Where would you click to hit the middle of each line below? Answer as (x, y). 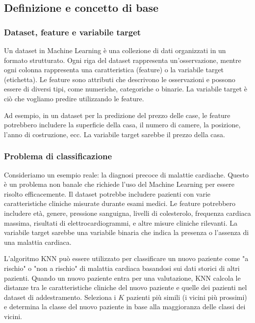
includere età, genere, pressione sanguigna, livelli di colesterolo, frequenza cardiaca (127, 213)
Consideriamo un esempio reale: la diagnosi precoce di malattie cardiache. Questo (126, 174)
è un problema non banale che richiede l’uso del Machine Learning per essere (119, 184)
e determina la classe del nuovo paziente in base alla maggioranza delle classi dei (125, 307)
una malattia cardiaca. (38, 242)
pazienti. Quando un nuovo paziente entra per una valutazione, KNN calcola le (122, 278)
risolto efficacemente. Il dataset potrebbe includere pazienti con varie (107, 193)
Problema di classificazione (58, 156)
